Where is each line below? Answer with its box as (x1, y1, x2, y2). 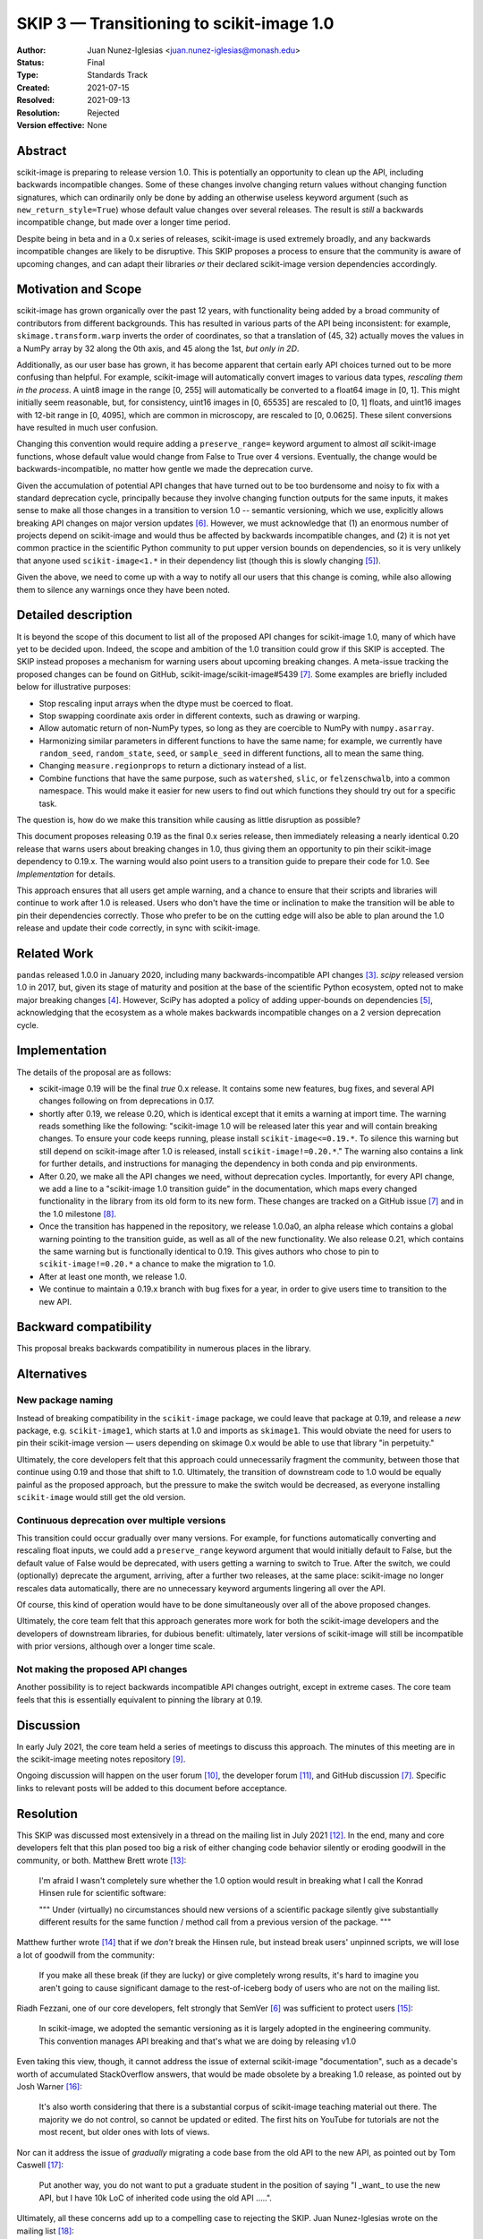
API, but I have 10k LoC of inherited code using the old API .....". (38, 2192, 273, 2203)
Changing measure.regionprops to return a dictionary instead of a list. (38, 760, 307, 771)
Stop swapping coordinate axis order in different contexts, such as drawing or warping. (38, 710, 360, 721)
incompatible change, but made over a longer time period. (16, 217, 231, 227)
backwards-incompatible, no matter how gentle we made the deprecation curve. (16, 464, 313, 475)
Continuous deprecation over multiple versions (16, 1514, 226, 1526)
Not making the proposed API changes (16, 1662, 188, 1675)
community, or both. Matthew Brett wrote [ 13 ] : (16, 1855, 187, 1866)
